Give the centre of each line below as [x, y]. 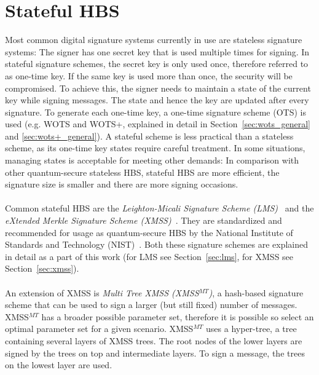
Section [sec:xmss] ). [42, 268]
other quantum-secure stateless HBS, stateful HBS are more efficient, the [142, 172]
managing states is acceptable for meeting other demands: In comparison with [152, 160]
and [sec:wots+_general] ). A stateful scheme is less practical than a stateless [149, 136]
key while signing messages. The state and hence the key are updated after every [157, 100]
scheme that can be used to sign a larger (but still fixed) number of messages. [151, 305]
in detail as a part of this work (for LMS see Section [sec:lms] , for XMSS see [149, 256]
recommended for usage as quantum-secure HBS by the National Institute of [149, 232]
